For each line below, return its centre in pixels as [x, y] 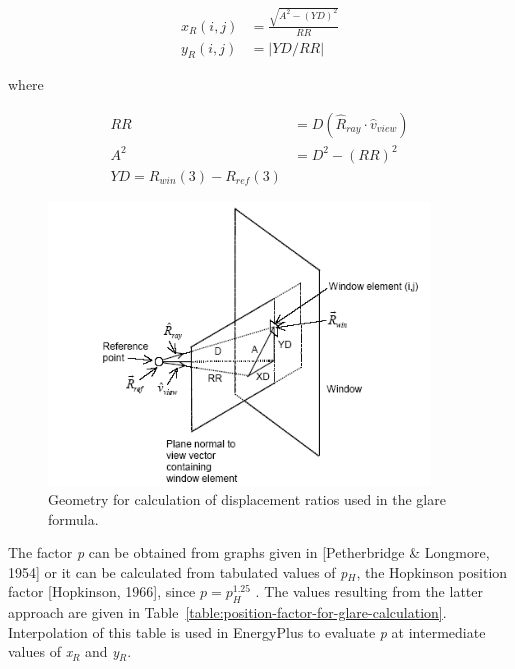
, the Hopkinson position [432, 571]
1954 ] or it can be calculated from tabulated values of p [178, 571]
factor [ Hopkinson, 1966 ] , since [102, 591]
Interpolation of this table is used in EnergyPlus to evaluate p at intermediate [247, 631]
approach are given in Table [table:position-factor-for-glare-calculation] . [227, 612]
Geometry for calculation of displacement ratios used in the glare [247, 499]
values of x [40, 651]
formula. [73, 518]
